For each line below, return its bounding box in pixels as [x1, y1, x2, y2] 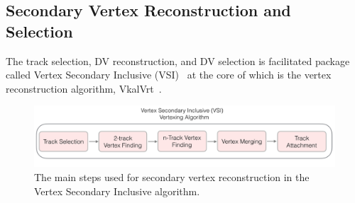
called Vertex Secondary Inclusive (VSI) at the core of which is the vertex [6, 67, 332, 82]
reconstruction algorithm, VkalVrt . [6, 81, 162, 95]
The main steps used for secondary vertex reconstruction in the [34, 169, 310, 184]
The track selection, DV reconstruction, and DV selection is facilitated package [6, 53, 350, 68]
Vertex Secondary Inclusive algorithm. [34, 183, 200, 198]
